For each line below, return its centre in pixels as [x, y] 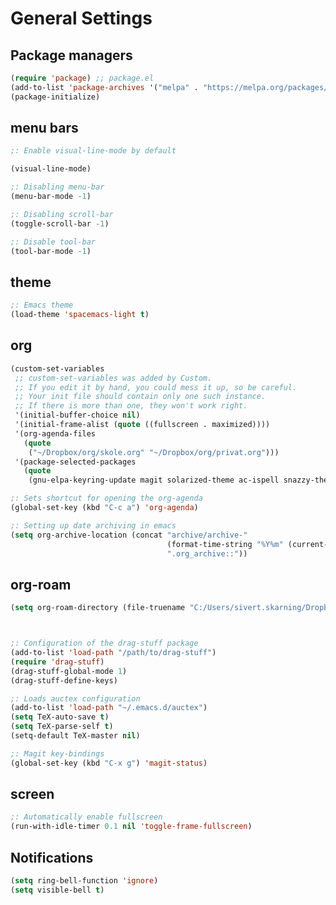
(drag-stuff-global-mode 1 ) [69, 671]
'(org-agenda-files [55, 433]
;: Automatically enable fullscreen [86, 817]
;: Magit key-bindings [57, 753]
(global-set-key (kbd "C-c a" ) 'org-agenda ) [104, 508]
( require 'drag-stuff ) [57, 662]
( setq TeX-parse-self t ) [62, 727]
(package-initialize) [55, 97]
